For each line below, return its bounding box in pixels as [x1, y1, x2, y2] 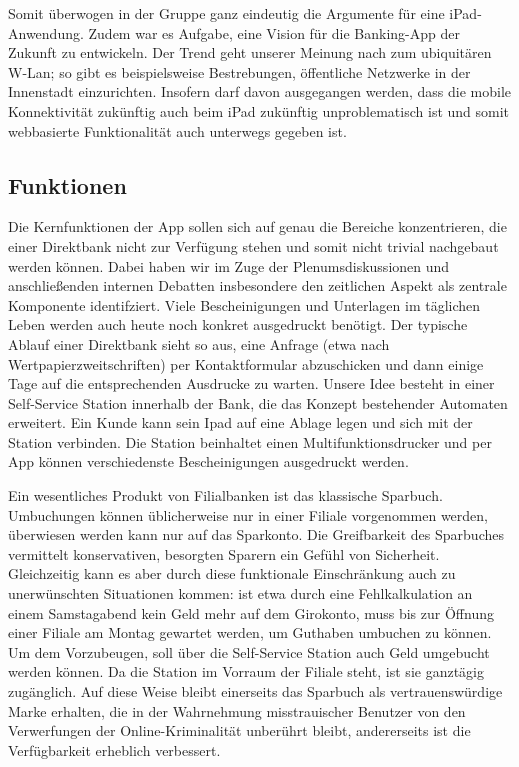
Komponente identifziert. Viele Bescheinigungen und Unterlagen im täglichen [8, 294, 481, 315]
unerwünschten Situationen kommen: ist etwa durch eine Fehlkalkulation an [8, 583, 473, 604]
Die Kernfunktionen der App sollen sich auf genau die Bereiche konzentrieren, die [8, 216, 507, 237]
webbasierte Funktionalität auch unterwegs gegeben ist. [8, 120, 347, 141]
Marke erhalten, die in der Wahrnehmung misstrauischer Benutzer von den [8, 700, 466, 721]
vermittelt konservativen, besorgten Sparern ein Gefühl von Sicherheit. [8, 543, 440, 564]
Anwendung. [8, 22, 84, 43]
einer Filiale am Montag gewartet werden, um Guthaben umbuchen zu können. [8, 622, 492, 643]
